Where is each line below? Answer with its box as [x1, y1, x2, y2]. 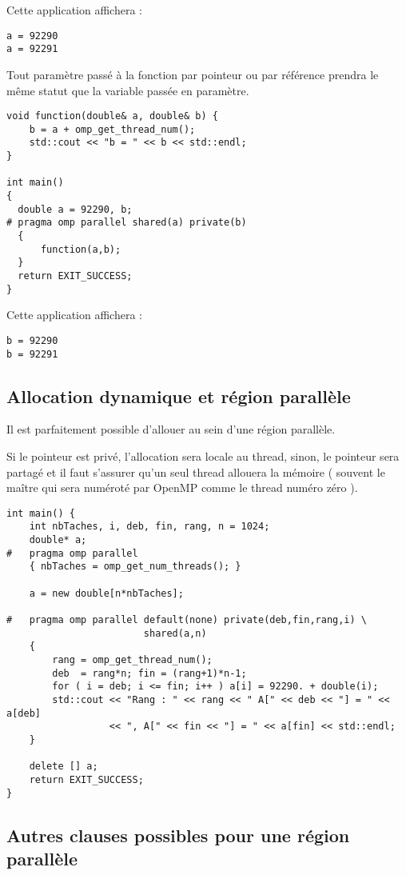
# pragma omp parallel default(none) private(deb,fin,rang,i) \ [6, 614, 368, 626]
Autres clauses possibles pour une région [6, 822, 350, 847]
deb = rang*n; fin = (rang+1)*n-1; [52, 667, 247, 679]
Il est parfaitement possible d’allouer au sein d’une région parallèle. [6, 421, 336, 437]
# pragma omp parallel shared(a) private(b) [6, 217, 247, 229]
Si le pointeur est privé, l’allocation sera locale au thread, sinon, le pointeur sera [6, 447, 400, 464]
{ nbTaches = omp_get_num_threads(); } [29, 561, 241, 573]
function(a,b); [40, 243, 121, 255]
